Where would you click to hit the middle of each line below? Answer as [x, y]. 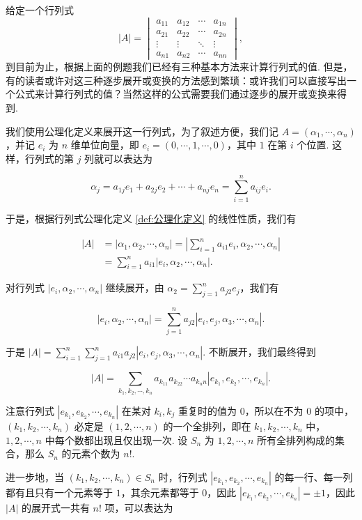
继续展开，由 [135, 288]
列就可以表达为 [119, 158]
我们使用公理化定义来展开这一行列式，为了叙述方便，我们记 [142, 131]
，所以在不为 [274, 410]
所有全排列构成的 [296, 439]
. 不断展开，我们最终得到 [259, 352]
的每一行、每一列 [314, 476]
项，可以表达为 [139, 507]
